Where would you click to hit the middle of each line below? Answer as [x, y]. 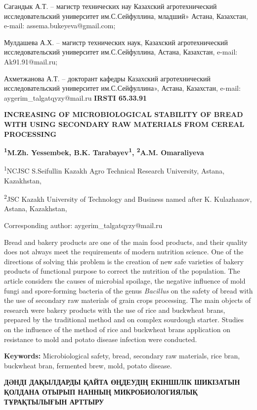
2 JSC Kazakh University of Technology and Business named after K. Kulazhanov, [128, 198]
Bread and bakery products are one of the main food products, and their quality [126, 242]
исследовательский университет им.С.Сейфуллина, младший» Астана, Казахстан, [126, 16]
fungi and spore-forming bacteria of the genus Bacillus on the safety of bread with [128, 290]
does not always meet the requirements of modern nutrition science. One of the [124, 252]
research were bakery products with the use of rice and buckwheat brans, [115, 310]
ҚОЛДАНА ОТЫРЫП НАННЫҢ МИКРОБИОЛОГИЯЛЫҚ [101, 391]
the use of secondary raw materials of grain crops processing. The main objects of [128, 300]
